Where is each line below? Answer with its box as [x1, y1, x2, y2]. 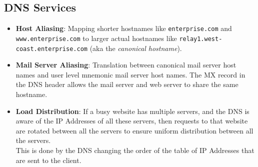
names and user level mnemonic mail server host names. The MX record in [15, 69, 245, 79]
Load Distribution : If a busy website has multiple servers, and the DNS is [15, 105, 249, 116]
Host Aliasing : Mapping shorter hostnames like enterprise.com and [15, 23, 232, 33]
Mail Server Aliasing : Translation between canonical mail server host [15, 59, 236, 70]
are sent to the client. [15, 154, 81, 165]
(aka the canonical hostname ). [89, 42, 182, 53]
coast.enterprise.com [15, 45, 87, 52]
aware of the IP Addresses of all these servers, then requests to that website [15, 115, 248, 126]
